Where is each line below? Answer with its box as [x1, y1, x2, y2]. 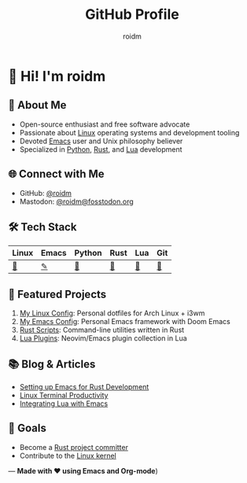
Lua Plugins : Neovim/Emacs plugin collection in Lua [19, 334, 187, 343]
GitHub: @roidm [19, 188, 72, 197]
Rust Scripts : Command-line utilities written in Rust [19, 325, 185, 335]
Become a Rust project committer [19, 442, 128, 452]
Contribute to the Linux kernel [19, 451, 116, 460]
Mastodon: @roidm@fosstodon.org [19, 197, 134, 206]
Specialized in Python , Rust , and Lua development [19, 144, 182, 154]
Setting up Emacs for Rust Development [19, 382, 149, 391]
